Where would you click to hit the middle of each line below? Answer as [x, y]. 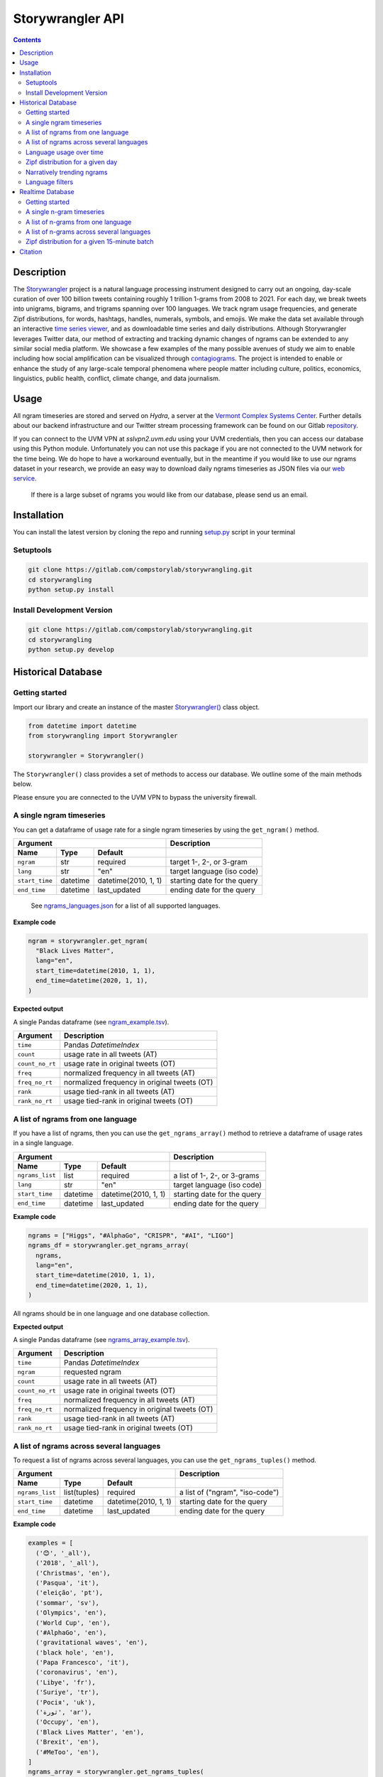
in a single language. [43, 1143]
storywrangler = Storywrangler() [86, 756]
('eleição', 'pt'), [70, 1593]
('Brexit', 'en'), [67, 1742]
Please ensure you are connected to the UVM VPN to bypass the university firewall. [135, 797]
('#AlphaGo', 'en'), [71, 1632]
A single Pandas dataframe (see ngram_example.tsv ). [91, 1022]
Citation [31, 252]
